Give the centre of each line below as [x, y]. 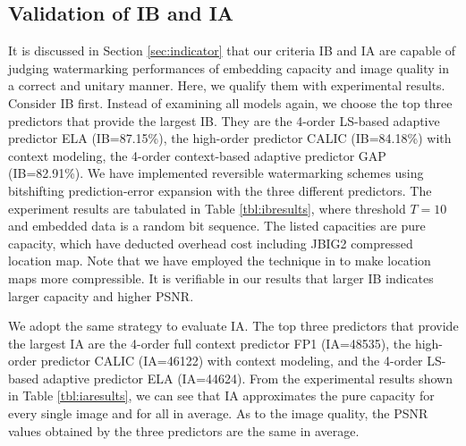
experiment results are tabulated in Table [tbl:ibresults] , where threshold [207, 208]
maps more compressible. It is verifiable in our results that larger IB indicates [221, 278]
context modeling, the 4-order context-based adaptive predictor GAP [197, 155]
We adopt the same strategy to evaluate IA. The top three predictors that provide [233, 326]
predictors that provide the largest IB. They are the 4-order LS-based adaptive [224, 120]
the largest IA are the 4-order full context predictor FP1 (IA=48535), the [210, 343]
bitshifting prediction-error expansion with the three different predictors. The [220, 190]
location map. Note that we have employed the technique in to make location [220, 261]
